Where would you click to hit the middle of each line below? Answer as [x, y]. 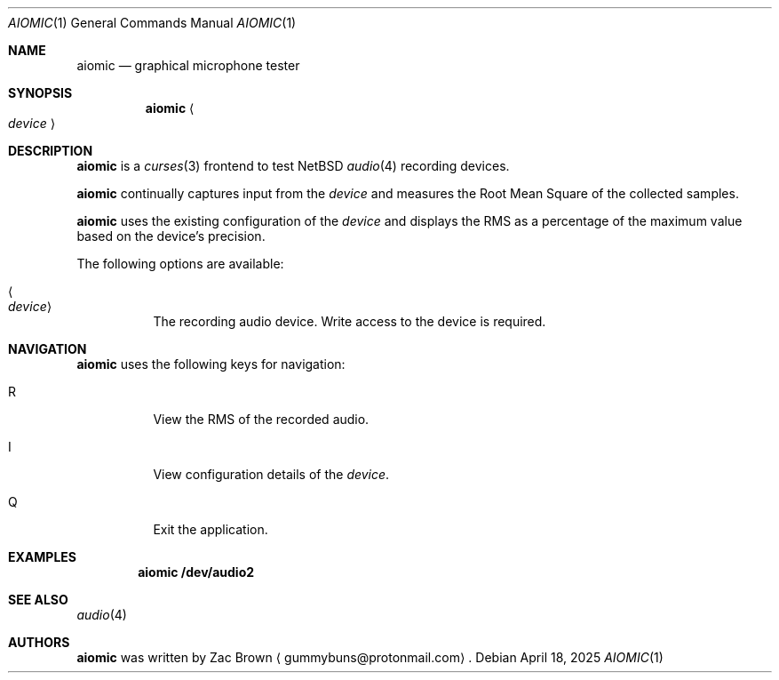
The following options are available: [180, 264]
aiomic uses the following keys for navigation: [211, 364]
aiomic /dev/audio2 [196, 572]
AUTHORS [39, 642]
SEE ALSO [38, 600]
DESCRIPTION [51, 151]
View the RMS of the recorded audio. [261, 419]
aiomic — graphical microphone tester [188, 65]
